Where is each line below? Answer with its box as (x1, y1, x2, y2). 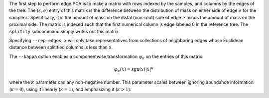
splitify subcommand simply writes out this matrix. (9, 28, 120, 34)
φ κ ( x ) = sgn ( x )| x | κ (114, 66, 154, 73)
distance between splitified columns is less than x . (9, 45, 113, 50)
